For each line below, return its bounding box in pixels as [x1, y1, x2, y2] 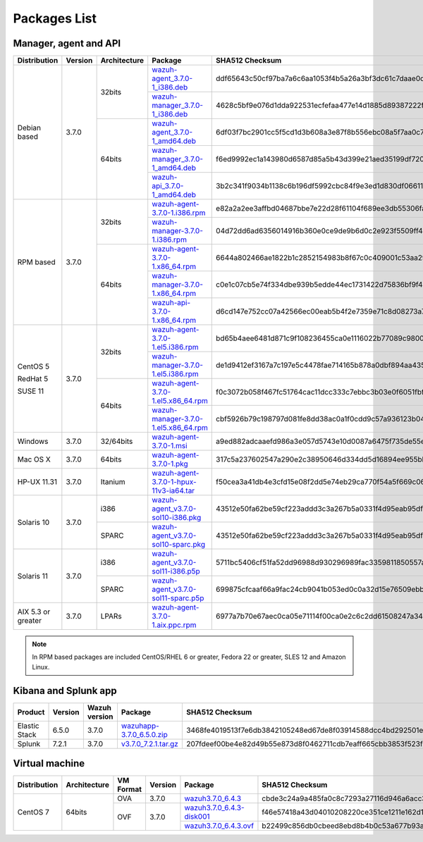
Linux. [32, 662, 50, 671]
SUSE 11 [17, 386, 44, 396]
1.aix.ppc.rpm [152, 620, 197, 630]
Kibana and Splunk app [13, 684, 117, 697]
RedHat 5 [17, 373, 49, 383]
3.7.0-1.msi [152, 441, 188, 451]
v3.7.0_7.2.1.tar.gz [121, 738, 179, 748]
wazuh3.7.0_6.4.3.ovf [184, 821, 254, 831]
